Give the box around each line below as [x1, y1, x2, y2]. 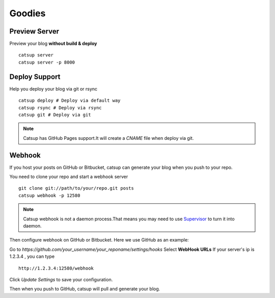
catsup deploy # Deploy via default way [18, 98, 121, 104]
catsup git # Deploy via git [18, 112, 91, 117]
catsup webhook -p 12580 [18, 192, 80, 198]
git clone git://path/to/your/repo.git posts [18, 186, 134, 191]
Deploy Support [9, 72, 61, 81]
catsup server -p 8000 [18, 59, 75, 65]
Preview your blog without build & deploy [9, 41, 97, 47]
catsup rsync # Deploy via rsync [18, 105, 102, 110]
